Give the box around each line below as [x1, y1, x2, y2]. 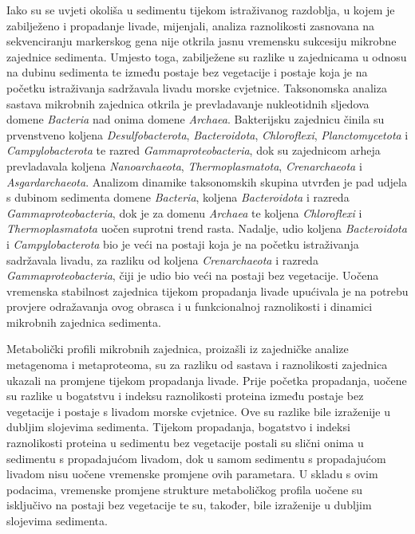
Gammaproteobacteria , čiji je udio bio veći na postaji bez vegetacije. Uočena [6, 267, 379, 284]
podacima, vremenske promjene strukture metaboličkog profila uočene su [6, 481, 363, 497]
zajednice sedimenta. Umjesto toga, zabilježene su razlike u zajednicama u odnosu [6, 48, 407, 65]
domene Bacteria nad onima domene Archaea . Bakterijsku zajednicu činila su [6, 111, 385, 128]
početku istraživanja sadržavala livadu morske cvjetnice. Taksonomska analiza [6, 79, 387, 96]
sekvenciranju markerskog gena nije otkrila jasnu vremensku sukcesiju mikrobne [6, 33, 397, 49]
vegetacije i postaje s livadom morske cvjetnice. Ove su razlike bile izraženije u [6, 402, 391, 419]
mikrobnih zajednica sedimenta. [6, 313, 161, 330]
